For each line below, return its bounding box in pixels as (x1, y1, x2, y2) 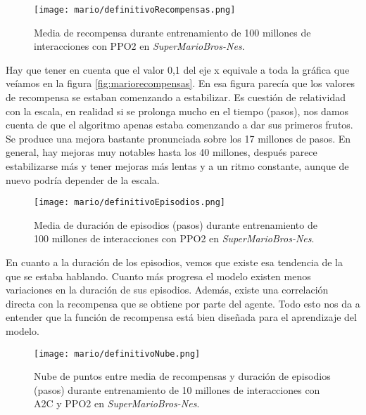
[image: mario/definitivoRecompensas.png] (34, 5, 236, 15)
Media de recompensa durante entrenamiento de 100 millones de (34, 25, 311, 39)
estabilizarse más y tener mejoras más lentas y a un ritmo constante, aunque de (6, 159, 349, 173)
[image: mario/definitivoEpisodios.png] (34, 197, 226, 208)
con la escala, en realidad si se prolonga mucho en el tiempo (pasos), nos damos (6, 103, 349, 118)
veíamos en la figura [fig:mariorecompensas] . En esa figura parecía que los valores (6, 76, 355, 91)
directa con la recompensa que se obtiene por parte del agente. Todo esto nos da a (6, 296, 360, 310)
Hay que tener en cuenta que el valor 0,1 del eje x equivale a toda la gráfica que (6, 62, 350, 77)
